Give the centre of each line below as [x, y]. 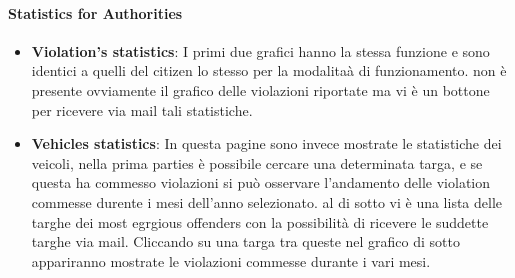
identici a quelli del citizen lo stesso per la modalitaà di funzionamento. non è [269, 70]
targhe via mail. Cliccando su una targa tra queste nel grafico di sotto [245, 241]
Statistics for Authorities [95, 12]
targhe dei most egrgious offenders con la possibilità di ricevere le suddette [260, 221]
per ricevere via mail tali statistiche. [142, 109]
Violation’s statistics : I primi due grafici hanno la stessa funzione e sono [260, 50]
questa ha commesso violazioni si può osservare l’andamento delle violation [261, 182]
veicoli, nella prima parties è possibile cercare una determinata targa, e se [257, 162]
